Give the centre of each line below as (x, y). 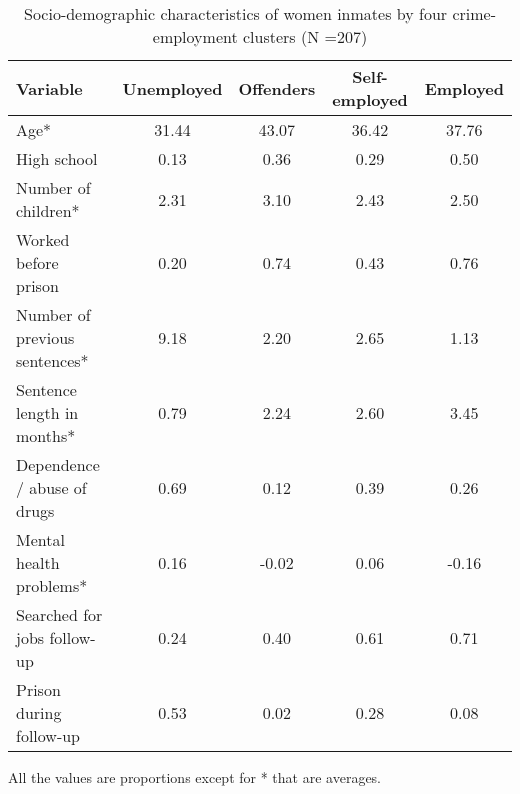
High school (57, 158)
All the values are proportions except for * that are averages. (195, 777)
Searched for (59, 614)
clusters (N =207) (305, 36)
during (39, 712)
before (37, 262)
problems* (52, 585)
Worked (43, 239)
